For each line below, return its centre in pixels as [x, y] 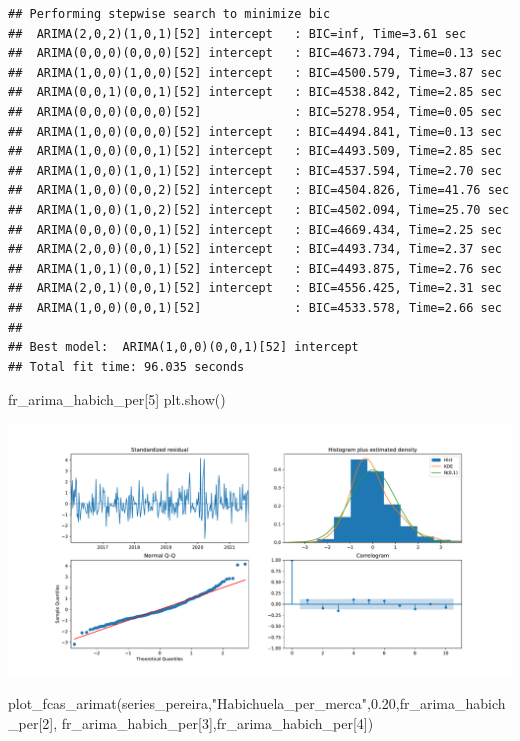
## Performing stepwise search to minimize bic [169, 14]
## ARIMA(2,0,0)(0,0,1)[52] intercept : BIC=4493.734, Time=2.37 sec [255, 249]
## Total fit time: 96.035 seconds [126, 366]
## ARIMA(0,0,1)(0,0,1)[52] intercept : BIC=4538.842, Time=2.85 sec [255, 92]
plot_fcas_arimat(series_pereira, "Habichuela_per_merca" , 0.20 [202, 703]
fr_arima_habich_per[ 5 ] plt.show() [117, 399]
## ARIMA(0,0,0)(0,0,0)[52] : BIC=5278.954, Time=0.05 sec [255, 111]
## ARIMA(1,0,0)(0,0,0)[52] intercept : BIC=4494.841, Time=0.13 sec [255, 131]
